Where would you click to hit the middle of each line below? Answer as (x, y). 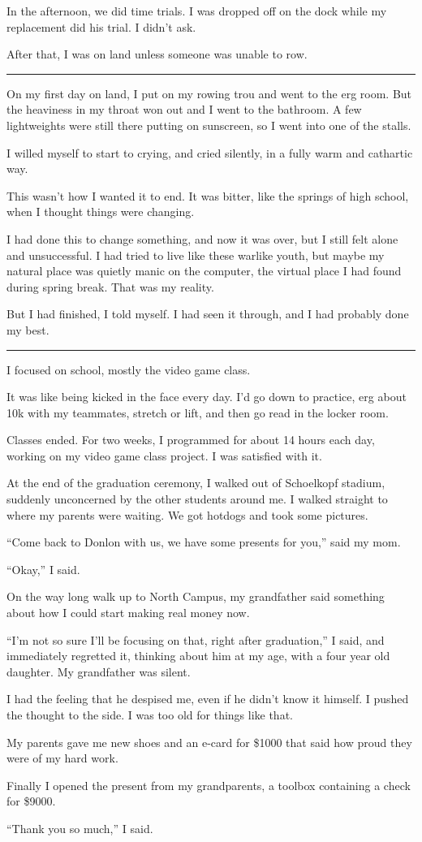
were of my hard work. (62, 758)
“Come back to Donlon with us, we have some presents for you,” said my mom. (204, 542)
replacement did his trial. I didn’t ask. (101, 26)
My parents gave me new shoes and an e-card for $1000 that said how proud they (209, 742)
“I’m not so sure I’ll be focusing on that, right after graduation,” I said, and (196, 639)
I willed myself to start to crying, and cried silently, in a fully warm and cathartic (210, 152)
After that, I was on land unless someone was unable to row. (157, 54)
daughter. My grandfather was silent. (99, 671)
